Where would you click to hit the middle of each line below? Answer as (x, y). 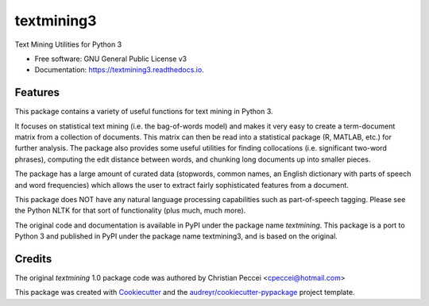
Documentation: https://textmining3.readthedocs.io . (119, 70)
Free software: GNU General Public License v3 (111, 59)
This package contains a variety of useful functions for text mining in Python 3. (144, 112)
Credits (33, 259)
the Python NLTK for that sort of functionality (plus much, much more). (130, 211)
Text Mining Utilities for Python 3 (68, 44)
